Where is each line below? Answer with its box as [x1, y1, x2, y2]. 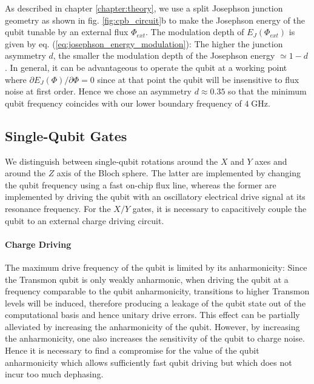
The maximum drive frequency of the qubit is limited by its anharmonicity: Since [5, 260, 307, 273]
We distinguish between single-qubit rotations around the [5, 154, 218, 167]
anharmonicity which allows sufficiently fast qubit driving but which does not [5, 356, 292, 368]
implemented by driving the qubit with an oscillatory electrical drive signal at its [5, 190, 306, 203]
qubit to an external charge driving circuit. [5, 214, 164, 227]
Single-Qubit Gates [5, 126, 127, 145]
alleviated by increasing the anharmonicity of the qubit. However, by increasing [5, 320, 300, 333]
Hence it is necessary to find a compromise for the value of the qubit [5, 344, 259, 357]
